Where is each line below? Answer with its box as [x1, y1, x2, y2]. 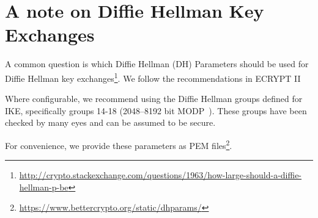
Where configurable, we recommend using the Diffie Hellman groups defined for [5, 92, 303, 105]
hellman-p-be [19, 180, 68, 193]
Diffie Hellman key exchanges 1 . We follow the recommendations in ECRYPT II [5, 70, 301, 84]
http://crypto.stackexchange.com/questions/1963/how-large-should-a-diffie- [19, 169, 302, 181]
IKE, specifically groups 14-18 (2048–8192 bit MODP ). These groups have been [5, 104, 307, 117]
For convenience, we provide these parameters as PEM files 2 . [5, 137, 232, 151]
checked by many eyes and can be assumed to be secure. [5, 116, 216, 129]
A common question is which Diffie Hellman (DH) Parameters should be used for [5, 57, 309, 70]
